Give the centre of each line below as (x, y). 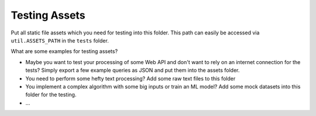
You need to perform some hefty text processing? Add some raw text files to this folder (130, 78)
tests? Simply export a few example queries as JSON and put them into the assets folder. (133, 71)
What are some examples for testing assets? (64, 51)
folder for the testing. (51, 95)
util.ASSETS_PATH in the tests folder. (60, 40)
